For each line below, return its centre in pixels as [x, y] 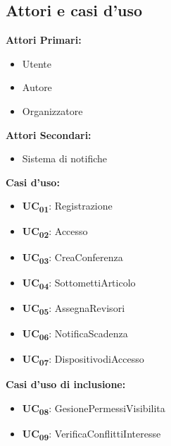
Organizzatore [52, 110]
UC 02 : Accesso [55, 232]
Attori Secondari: [49, 134]
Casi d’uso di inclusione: [66, 384]
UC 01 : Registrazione [67, 207]
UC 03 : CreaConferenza [72, 258]
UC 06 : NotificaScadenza [75, 334]
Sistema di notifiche [65, 158]
